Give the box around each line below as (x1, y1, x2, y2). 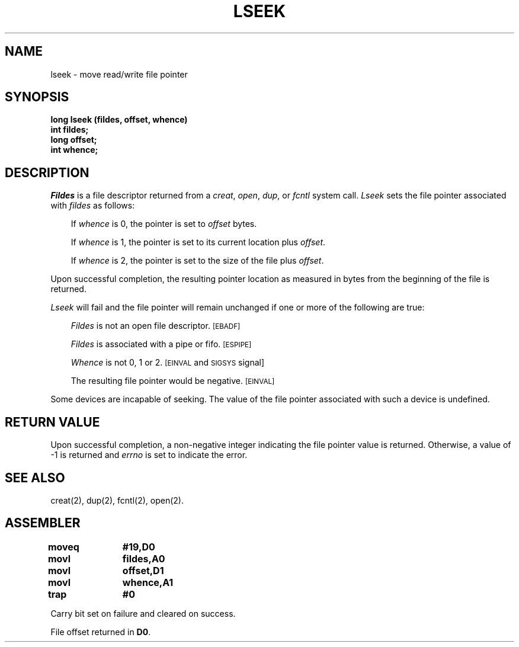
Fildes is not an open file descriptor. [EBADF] (71, 321, 241, 331)
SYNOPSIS (5, 89, 69, 105)
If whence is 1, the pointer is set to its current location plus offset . (71, 237, 326, 248)
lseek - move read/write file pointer (50, 69, 188, 79)
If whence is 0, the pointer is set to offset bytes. (71, 219, 257, 229)
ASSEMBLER (5, 515, 81, 531)
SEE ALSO (5, 470, 65, 485)
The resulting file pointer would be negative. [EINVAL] (71, 376, 275, 386)
